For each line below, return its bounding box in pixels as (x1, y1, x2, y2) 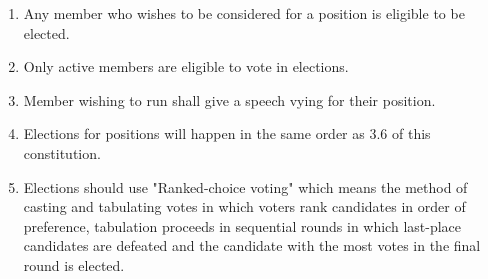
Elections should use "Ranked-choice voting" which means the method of (23, 176, 468, 197)
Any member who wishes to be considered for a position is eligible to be (23, 3, 465, 23)
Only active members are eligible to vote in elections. (23, 56, 349, 77)
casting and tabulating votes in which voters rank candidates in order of (23, 196, 466, 217)
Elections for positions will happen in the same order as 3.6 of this (23, 123, 431, 144)
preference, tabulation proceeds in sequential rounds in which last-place (23, 215, 462, 236)
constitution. (23, 142, 101, 163)
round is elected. (23, 254, 125, 275)
